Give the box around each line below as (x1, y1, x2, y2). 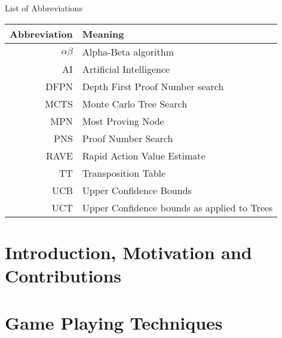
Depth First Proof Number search (82, 79, 224, 93)
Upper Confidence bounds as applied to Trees (82, 200, 273, 214)
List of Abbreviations (5, 2, 82, 14)
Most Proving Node (82, 113, 164, 128)
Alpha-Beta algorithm (82, 44, 174, 59)
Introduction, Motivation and (5, 240, 252, 265)
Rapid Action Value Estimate (82, 148, 206, 162)
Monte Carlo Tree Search (82, 96, 188, 110)
